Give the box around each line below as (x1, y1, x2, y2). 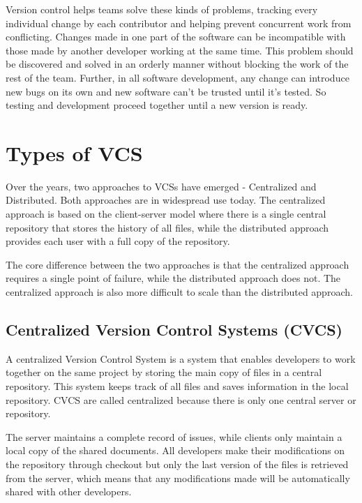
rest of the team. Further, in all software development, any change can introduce (6, 70, 349, 84)
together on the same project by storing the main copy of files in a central (6, 365, 322, 380)
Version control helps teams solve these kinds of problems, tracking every (6, 2, 318, 16)
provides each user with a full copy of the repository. (6, 234, 230, 248)
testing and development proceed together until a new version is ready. (6, 98, 308, 112)
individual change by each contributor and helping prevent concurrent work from (6, 15, 352, 30)
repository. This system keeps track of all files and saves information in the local (6, 379, 349, 393)
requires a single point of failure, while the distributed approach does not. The (6, 271, 341, 285)
